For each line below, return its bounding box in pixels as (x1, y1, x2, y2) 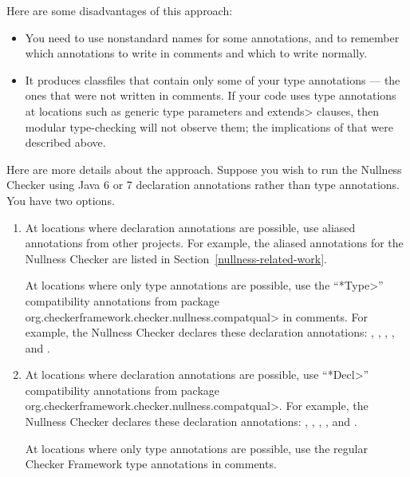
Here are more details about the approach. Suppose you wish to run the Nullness (6, 160, 402, 177)
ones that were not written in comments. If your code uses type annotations (25, 87, 396, 104)
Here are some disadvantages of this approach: (6, 2, 233, 18)
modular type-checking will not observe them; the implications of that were (25, 118, 393, 135)
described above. (25, 134, 106, 151)
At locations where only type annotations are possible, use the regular (25, 440, 368, 456)
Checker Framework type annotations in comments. (25, 455, 277, 472)
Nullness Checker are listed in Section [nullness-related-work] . (25, 250, 327, 266)
